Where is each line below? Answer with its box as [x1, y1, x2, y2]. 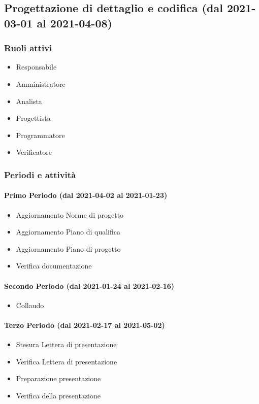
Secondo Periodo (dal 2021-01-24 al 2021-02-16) [4, 280, 175, 291]
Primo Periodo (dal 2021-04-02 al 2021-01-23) [4, 190, 168, 200]
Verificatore [16, 147, 52, 157]
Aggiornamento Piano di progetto [16, 243, 121, 254]
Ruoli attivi [4, 42, 52, 54]
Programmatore [16, 129, 65, 140]
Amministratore [16, 78, 66, 89]
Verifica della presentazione [16, 390, 101, 400]
